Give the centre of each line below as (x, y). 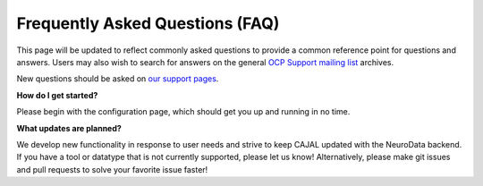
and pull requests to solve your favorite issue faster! (112, 169)
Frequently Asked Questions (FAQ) (148, 23)
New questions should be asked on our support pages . (118, 79)
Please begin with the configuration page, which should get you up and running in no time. (183, 112)
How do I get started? (57, 95)
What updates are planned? (69, 128)
